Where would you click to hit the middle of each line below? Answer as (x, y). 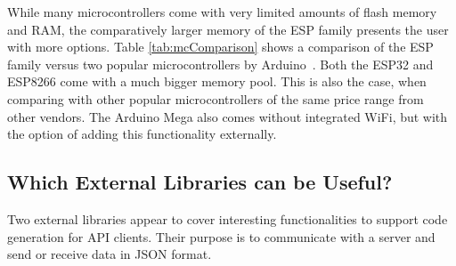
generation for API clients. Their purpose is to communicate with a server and (221, 236)
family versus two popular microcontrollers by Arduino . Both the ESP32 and (220, 64)
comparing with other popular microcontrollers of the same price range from (216, 98)
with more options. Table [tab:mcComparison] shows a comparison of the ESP (220, 47)
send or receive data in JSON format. (110, 254)
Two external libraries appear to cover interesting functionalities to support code (228, 218)
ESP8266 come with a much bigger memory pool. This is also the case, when (217, 81)
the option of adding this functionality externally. (142, 134)
